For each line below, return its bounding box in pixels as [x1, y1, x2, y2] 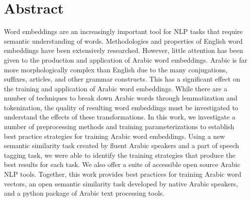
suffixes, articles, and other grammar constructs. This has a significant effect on [4, 74, 240, 84]
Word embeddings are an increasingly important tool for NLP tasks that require [4, 26, 243, 36]
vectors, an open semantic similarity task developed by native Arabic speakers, [4, 178, 238, 188]
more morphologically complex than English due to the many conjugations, [4, 64, 228, 74]
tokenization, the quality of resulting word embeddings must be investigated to [4, 102, 238, 112]
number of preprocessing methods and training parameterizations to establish [4, 121, 234, 132]
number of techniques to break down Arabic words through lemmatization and [4, 93, 238, 103]
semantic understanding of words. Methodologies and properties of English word [4, 35, 243, 46]
